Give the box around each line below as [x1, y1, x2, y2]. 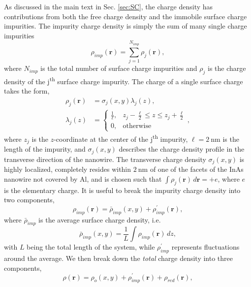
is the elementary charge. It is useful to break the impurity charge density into [4, 185, 241, 195]
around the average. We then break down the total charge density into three [4, 253, 233, 263]
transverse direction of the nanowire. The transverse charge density [4, 154, 206, 164]
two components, [4, 194, 55, 205]
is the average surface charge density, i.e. [38, 214, 161, 224]
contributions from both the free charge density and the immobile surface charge [4, 11, 247, 21]
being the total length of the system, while [27, 242, 155, 252]
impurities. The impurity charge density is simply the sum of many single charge [4, 21, 247, 31]
